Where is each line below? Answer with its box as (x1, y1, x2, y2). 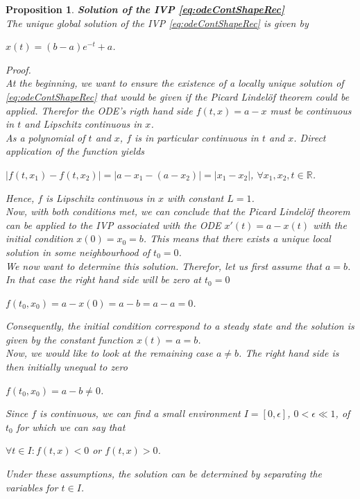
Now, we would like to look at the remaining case (6, 346, 213, 360)
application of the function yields (6, 144, 145, 158)
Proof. (6, 62, 31, 76)
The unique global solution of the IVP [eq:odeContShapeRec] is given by (6, 15, 309, 30)
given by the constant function (6, 332, 133, 346)
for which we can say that (16, 419, 126, 434)
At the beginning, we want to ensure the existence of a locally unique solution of (6, 76, 344, 90)
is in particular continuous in (135, 130, 259, 144)
